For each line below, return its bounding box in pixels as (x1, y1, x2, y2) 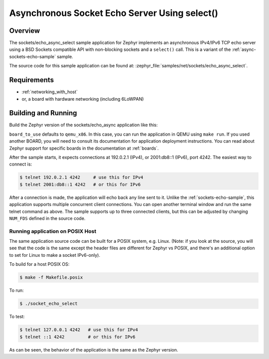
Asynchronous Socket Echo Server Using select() (9, 7, 219, 18)
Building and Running (9, 109, 77, 117)
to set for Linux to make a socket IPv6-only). (9, 252, 101, 258)
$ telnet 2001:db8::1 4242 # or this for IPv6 (19, 181, 141, 187)
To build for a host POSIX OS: (9, 261, 70, 267)
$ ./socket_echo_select (19, 301, 78, 307)
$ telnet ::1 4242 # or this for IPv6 (19, 334, 135, 340)
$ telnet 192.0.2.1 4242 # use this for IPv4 (19, 175, 143, 180)
